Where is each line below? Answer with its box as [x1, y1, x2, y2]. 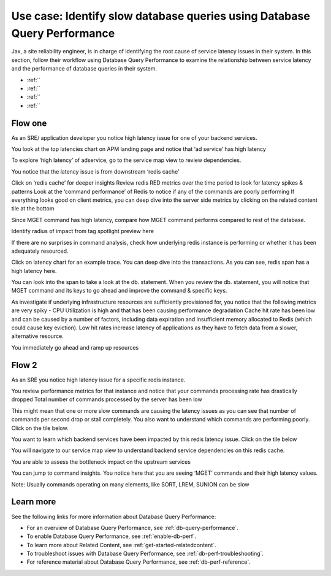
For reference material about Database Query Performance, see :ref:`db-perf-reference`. [26, 558, 251, 566]
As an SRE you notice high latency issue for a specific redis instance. [11, 376, 186, 383]
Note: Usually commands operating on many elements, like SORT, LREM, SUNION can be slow [11, 480, 249, 488]
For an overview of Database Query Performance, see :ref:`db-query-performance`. [26, 524, 238, 531]
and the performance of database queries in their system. [11, 65, 158, 72]
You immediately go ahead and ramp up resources [11, 344, 139, 351]
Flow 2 [11, 359, 37, 371]
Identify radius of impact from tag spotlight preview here [11, 228, 154, 235]
